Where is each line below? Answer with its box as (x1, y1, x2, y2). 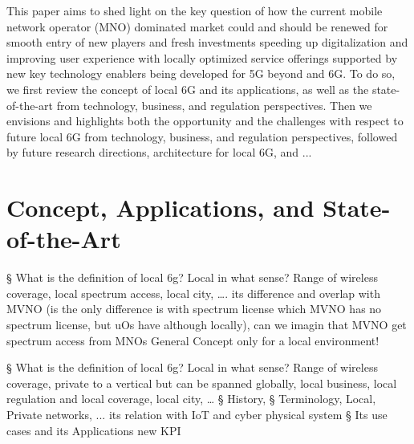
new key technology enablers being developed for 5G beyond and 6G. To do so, (6, 65, 396, 82)
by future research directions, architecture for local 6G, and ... (6, 144, 312, 161)
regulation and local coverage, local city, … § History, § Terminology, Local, (6, 390, 376, 407)
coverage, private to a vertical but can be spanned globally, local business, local (6, 374, 397, 391)
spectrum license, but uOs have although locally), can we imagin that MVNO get (6, 316, 407, 333)
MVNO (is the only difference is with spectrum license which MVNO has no (6, 300, 382, 317)
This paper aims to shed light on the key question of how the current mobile (6, 2, 383, 18)
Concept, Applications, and (6, 191, 315, 224)
